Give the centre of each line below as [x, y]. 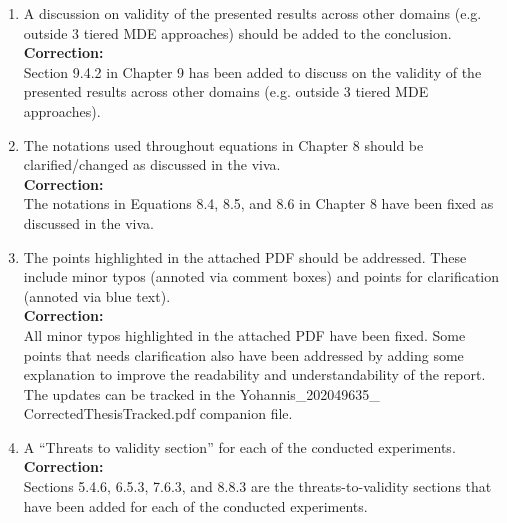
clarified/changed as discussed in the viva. [152, 164]
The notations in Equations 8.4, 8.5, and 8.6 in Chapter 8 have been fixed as [258, 203]
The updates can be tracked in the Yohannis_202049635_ [201, 393]
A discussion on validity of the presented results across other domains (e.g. [252, 13]
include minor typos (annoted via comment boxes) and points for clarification [261, 276]
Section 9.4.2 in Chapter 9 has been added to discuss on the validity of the [252, 71]
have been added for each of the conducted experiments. [195, 505]
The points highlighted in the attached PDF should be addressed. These [245, 256]
